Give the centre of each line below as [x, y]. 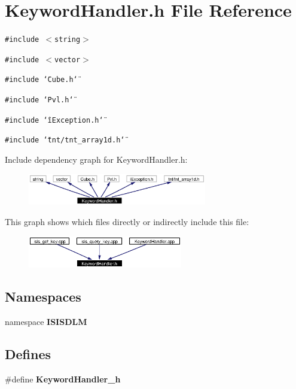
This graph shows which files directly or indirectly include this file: [127, 222]
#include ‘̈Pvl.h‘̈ [39, 100]
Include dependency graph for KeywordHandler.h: [96, 159]
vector [68, 60]
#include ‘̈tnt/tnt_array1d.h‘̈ [65, 140]
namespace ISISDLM [46, 321]
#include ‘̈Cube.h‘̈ [41, 80]
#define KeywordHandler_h [63, 379]
